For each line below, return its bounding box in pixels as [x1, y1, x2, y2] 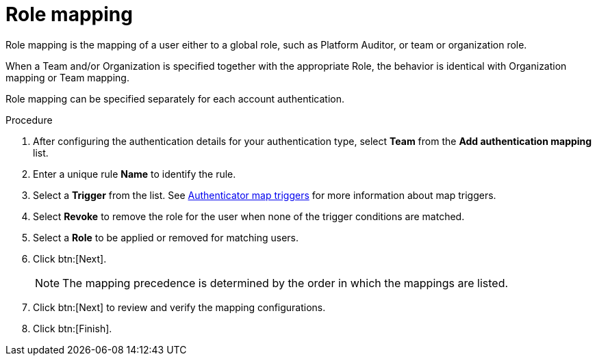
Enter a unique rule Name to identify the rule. [33, 168, 236, 180]
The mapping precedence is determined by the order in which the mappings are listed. [62, 276, 509, 290]
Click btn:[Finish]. [33, 322, 112, 334]
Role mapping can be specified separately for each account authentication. [5, 92, 345, 105]
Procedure [5, 113, 53, 126]
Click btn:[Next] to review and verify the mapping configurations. [33, 301, 326, 313]
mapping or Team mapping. [5, 71, 129, 83]
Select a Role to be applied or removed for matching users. [33, 231, 298, 243]
